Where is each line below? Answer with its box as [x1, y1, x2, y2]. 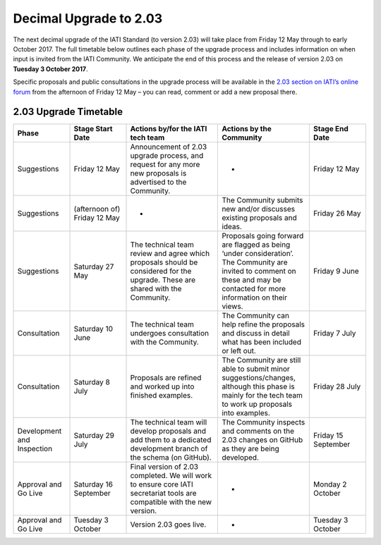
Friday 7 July [313, 329, 356, 338]
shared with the [130, 284, 182, 294]
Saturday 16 [73, 479, 113, 489]
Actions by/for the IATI [130, 124, 207, 134]
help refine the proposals [222, 319, 306, 329]
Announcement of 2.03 [130, 142, 207, 152]
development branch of [130, 444, 208, 454]
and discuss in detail [222, 329, 290, 338]
